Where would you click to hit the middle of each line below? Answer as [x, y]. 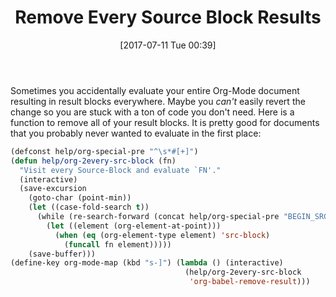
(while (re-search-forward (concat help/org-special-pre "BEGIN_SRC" [184, 217]
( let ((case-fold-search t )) [89, 207]
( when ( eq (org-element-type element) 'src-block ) [162, 235]
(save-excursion [53, 189]
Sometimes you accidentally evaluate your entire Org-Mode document [155, 90]
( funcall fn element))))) [117, 244]
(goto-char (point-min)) [80, 198]
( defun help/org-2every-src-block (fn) [93, 161]
